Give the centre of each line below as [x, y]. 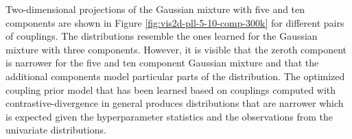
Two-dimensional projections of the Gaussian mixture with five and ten [155, 9]
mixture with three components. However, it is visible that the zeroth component [176, 49]
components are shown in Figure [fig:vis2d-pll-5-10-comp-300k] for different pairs [175, 22]
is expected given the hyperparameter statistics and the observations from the [169, 116]
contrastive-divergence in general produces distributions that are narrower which [175, 103]
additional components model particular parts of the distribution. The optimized [175, 76]
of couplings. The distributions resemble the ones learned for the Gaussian [162, 36]
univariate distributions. [56, 130]
